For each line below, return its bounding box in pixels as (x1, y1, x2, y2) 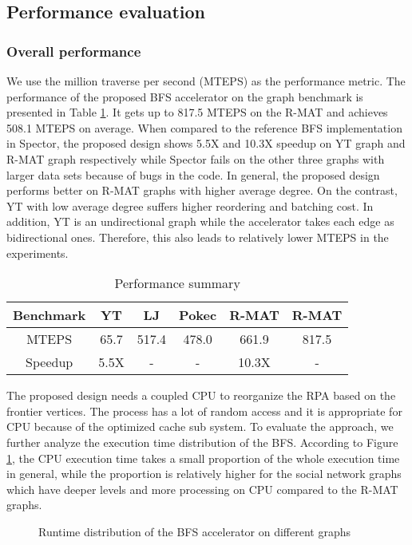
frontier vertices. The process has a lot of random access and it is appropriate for (6, 402, 402, 419)
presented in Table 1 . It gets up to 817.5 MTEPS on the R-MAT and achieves (6, 104, 388, 120)
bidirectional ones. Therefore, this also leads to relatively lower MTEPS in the (6, 228, 389, 245)
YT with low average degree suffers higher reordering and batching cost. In (6, 197, 374, 214)
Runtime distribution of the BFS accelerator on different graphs (38, 523, 351, 539)
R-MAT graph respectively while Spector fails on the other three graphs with (6, 150, 385, 167)
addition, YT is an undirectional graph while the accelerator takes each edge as (6, 213, 394, 230)
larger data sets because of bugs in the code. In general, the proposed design (6, 166, 380, 183)
